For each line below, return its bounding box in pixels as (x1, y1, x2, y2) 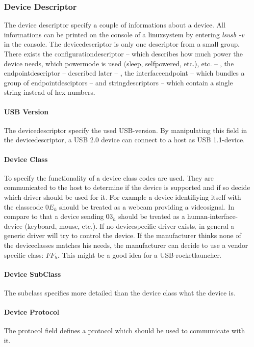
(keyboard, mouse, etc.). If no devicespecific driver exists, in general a (25, 220, 234, 231)
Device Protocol (4, 307, 59, 317)
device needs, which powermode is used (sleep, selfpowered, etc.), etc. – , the (4, 58, 234, 68)
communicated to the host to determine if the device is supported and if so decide (4, 182, 250, 192)
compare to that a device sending (4, 211, 104, 221)
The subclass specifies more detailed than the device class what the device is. (4, 287, 235, 297)
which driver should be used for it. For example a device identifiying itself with (4, 191, 241, 202)
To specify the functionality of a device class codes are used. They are (4, 172, 214, 183)
